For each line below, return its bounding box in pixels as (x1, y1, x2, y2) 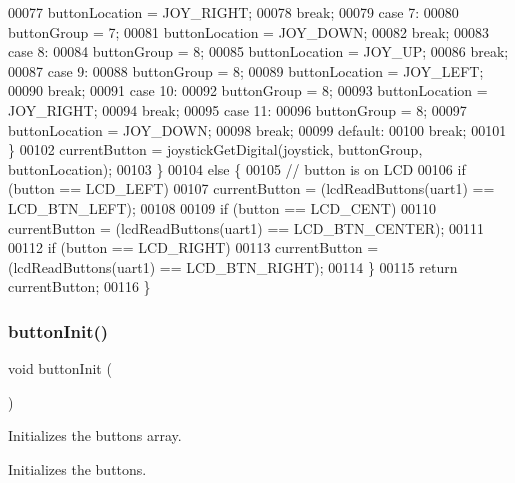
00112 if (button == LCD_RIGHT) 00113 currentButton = (8, 237, 379, 258)
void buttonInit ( (8, 358, 112, 379)
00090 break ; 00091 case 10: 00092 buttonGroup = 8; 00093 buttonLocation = (8, 80, 488, 101)
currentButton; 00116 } (8, 276, 151, 297)
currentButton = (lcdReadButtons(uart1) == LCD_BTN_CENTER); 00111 (8, 217, 485, 238)
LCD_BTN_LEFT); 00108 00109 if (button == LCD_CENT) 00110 (8, 197, 436, 218)
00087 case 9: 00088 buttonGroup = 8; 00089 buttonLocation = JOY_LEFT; (8, 60, 484, 81)
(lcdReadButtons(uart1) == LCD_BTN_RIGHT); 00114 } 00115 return (8, 256, 458, 277)
